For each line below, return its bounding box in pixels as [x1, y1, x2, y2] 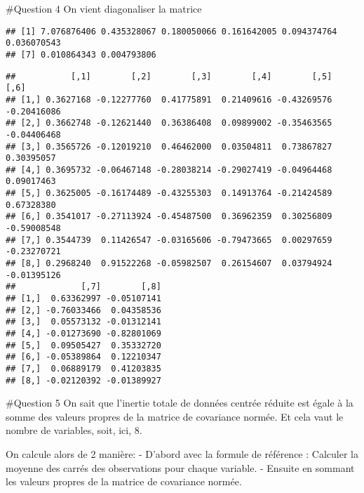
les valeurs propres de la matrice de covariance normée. [6, 474, 242, 489]
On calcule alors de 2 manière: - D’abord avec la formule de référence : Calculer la [6, 447, 358, 461]
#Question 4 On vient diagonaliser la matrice [6, 1, 202, 15]
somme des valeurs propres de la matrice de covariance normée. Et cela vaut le [6, 409, 344, 423]
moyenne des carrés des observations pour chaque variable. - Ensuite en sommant [6, 460, 355, 475]
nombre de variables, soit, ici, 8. [6, 423, 142, 438]
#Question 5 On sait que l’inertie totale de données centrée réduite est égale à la [6, 395, 353, 410]
